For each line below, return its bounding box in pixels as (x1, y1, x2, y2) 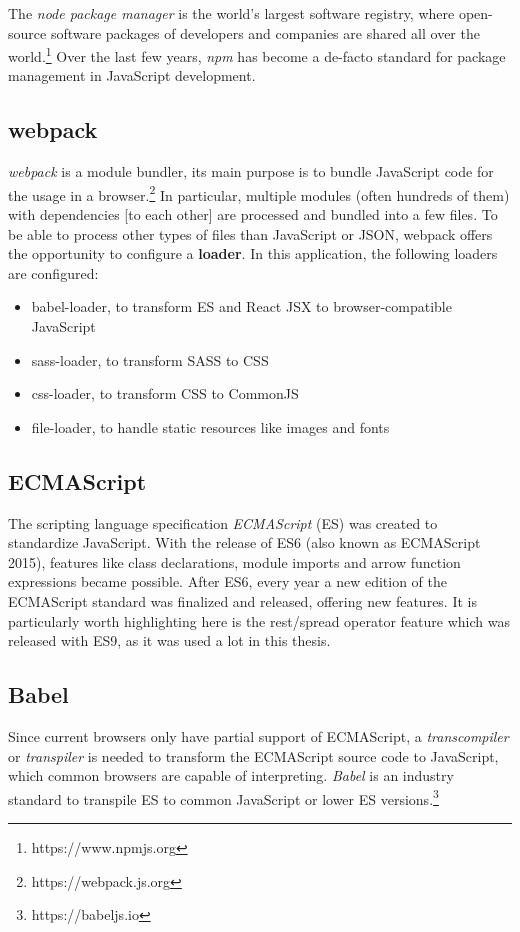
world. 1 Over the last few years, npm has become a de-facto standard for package (8, 43, 506, 66)
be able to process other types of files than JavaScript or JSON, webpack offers (8, 223, 493, 244)
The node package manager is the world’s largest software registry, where (8, 3, 455, 23)
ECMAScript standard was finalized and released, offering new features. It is (8, 591, 477, 611)
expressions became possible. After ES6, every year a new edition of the (8, 571, 447, 592)
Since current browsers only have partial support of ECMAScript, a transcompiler (8, 725, 509, 746)
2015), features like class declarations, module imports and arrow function (8, 551, 461, 572)
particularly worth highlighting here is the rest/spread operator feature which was (8, 610, 510, 631)
